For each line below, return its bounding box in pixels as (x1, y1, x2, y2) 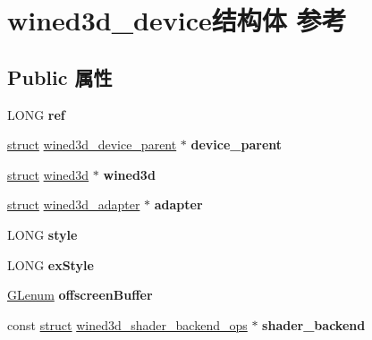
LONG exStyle (7, 255, 94, 274)
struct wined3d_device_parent (7, 135, 177, 154)
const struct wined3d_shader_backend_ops (7, 315, 248, 334)
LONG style (7, 225, 78, 243)
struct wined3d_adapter (7, 195, 140, 214)
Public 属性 (7, 63, 113, 90)
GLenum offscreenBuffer (7, 285, 153, 304)
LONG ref (7, 105, 65, 123)
